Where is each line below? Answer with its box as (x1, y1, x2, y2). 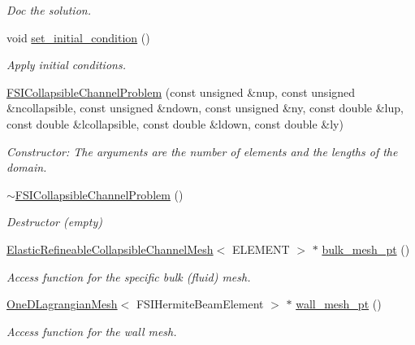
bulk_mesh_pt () (322, 240, 410, 257)
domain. (6, 159, 47, 176)
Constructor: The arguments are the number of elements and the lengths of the (6, 142, 398, 159)
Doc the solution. (6, 2, 91, 18)
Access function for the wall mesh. (6, 322, 177, 339)
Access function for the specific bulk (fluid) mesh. (6, 268, 251, 285)
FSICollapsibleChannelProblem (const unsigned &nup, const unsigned (6, 83, 356, 100)
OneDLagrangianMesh (6, 295, 118, 312)
